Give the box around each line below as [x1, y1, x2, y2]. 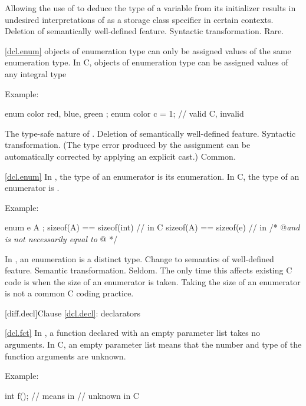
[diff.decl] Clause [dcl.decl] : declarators [5, 306, 141, 319]
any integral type [5, 67, 67, 80]
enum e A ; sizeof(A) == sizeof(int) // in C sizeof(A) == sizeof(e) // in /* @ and [5, 221, 300, 233]
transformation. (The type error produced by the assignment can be [5, 138, 251, 151]
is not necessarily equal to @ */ [5, 232, 118, 245]
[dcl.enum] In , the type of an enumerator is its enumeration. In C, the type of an [5, 170, 300, 182]
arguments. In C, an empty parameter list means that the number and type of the [5, 338, 302, 351]
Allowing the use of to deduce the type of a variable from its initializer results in [5, 2, 296, 14]
